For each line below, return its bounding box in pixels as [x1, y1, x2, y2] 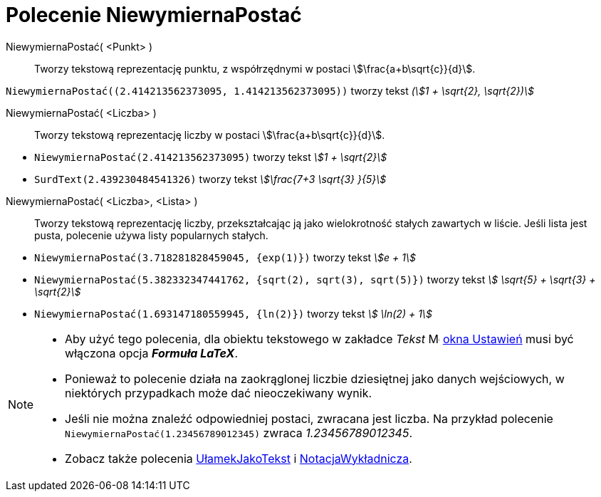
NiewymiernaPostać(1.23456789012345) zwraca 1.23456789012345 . [65, 425, 412, 440]
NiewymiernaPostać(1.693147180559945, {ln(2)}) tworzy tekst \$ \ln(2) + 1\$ [34, 307, 432, 320]
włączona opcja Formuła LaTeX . [65, 345, 238, 360]
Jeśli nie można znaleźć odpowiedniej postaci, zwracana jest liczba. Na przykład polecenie [65, 411, 553, 426]
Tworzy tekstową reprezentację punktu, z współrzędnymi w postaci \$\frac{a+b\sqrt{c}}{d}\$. [34, 62, 476, 75]
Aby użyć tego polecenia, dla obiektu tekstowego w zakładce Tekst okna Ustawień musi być [65, 331, 574, 346]
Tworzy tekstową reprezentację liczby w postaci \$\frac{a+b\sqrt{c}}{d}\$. [34, 128, 385, 141]
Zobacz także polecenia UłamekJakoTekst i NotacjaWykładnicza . [65, 451, 412, 466]
